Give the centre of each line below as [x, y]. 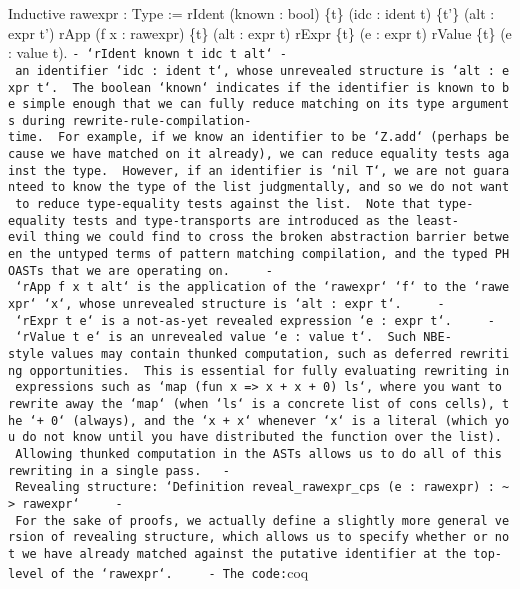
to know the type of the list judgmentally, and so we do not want [280, 187]
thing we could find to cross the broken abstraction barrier [255, 237]
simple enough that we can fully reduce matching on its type [233, 104]
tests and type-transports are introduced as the [240, 220]
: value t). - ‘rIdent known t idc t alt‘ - [147, 52]
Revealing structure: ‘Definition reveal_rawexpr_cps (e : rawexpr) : [255, 487]
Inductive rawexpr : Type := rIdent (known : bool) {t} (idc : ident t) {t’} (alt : [251, 13]
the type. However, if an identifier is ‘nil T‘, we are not [255, 170]
